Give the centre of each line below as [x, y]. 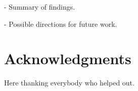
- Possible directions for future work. [61, 24]
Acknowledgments [68, 58]
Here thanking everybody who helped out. [69, 83]
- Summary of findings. [40, 7]
